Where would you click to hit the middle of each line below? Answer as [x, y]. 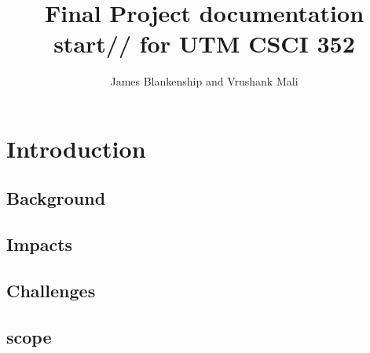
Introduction [76, 148]
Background [56, 198]
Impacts [40, 244]
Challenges [51, 291]
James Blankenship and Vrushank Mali [204, 81]
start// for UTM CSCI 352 [204, 44]
